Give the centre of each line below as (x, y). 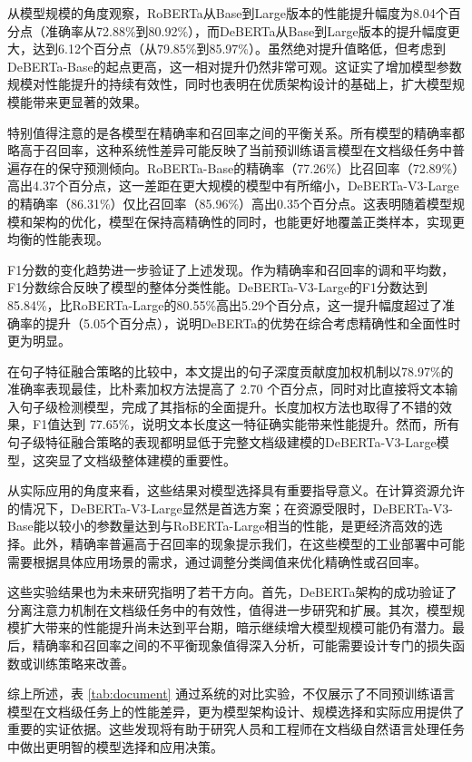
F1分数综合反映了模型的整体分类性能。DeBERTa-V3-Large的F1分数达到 (218, 287)
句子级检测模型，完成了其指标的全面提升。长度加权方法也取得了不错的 (229, 406)
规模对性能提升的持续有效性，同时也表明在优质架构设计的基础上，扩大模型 (230, 84)
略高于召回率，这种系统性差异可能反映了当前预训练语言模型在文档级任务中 (230, 150)
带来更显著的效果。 (89, 101)
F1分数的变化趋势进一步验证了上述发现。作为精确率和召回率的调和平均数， (231, 269)
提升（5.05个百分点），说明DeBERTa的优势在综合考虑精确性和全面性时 (253, 322)
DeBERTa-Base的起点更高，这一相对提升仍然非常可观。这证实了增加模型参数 (235, 66)
